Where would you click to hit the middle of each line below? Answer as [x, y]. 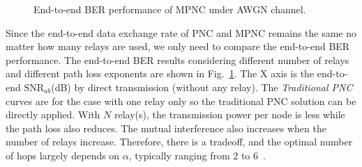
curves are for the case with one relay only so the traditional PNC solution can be [181, 101]
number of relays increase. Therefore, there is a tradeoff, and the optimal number [179, 142]
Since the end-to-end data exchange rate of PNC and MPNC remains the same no [181, 32]
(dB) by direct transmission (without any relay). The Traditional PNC [202, 87]
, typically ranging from [179, 155]
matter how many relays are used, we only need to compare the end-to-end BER [178, 46]
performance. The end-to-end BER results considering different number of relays [178, 59]
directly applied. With [53, 114]
